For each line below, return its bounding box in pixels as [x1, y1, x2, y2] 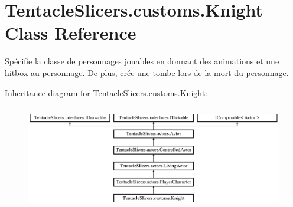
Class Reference [5, 21, 136, 45]
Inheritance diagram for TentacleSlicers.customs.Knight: [5, 86, 208, 98]
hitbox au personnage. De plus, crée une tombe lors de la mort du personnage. [5, 66, 289, 78]
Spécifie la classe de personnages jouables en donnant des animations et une [5, 55, 279, 67]
